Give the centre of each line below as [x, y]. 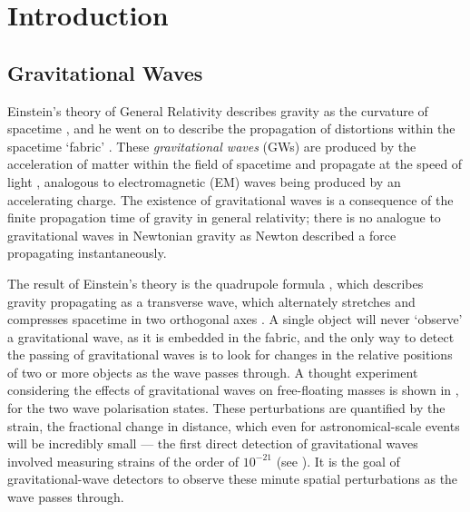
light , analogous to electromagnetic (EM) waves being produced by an [204, 181]
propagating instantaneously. [87, 253]
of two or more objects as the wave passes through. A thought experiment [213, 372]
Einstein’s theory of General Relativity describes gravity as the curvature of [218, 110]
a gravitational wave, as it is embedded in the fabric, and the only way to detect [231, 336]
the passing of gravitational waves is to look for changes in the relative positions [230, 354]
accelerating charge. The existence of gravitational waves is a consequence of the [230, 199]
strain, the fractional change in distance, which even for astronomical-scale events [234, 425]
